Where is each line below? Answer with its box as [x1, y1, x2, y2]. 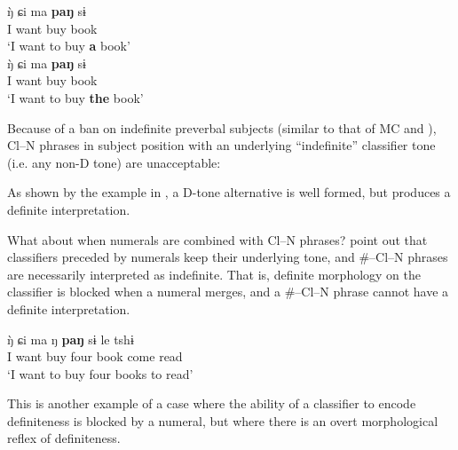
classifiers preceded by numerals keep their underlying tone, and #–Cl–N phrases [7, 248, 448, 266]
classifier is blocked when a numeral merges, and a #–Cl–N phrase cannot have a [7, 282, 449, 301]
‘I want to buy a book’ [7, 36, 130, 55]
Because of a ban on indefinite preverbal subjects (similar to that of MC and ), [7, 118, 437, 137]
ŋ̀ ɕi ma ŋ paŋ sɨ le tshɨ [7, 329, 134, 348]
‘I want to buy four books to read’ [7, 364, 193, 383]
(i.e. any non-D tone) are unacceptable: [7, 153, 221, 171]
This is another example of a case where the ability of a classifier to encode [7, 394, 416, 413]
